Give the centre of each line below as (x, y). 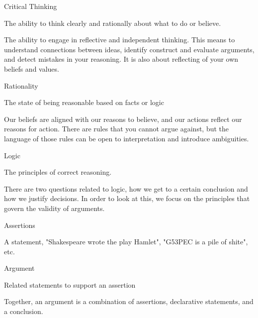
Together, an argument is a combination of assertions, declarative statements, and (129, 301)
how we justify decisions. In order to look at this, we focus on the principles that (127, 198)
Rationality (21, 85)
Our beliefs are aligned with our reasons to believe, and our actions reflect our (123, 119)
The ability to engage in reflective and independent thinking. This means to (120, 40)
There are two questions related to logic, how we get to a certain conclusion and (126, 188)
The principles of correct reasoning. (58, 172)
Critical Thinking (31, 6)
